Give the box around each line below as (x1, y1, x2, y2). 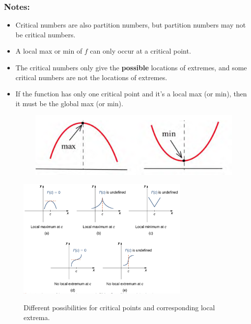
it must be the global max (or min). (15, 98, 123, 108)
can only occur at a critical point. (90, 46, 191, 56)
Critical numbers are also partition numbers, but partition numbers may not (15, 20, 246, 30)
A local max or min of (15, 46, 83, 56)
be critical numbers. (15, 29, 76, 39)
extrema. (24, 312, 50, 322)
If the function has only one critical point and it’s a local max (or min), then (15, 88, 247, 99)
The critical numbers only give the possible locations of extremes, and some (15, 62, 247, 72)
